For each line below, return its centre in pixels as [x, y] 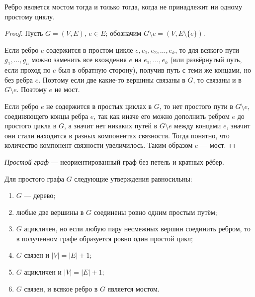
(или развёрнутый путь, [206, 59]
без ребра [19, 79]
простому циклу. [30, 16]
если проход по [28, 70]
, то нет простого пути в [196, 106]
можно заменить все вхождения [79, 59]
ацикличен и [43, 272]
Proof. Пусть [24, 33]
